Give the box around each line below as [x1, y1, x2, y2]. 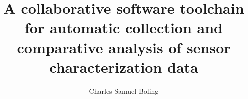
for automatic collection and [25, 17, 223, 38]
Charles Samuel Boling [89, 85, 159, 96]
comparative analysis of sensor [17, 37, 231, 57]
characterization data [49, 56, 198, 77]
